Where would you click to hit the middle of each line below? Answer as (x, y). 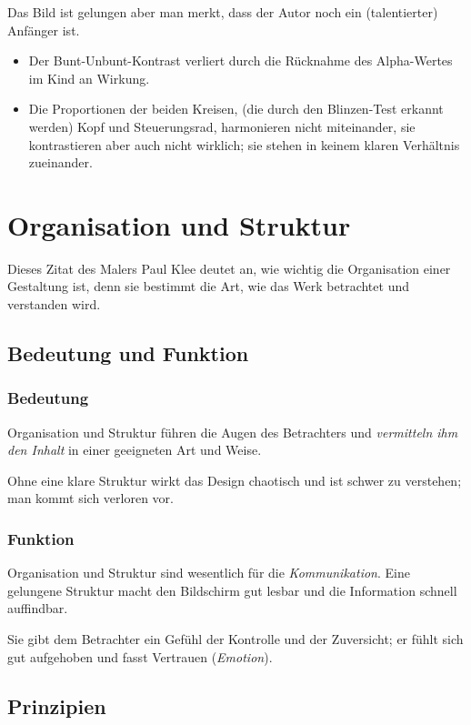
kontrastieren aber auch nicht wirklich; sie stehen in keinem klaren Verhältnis (244, 144)
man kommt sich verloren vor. (90, 498)
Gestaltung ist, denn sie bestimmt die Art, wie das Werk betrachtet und (208, 286)
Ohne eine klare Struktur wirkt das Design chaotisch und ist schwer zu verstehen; (235, 480)
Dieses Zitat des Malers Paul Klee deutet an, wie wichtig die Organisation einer (229, 268)
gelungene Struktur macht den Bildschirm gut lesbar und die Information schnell (232, 590)
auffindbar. (38, 608)
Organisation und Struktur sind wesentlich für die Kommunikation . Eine (209, 573)
